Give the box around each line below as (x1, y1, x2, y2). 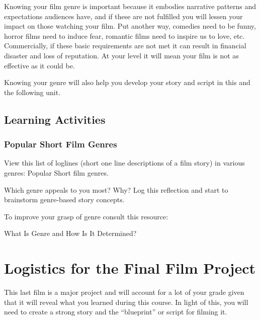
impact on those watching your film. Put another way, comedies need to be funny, (4, 21, 256, 31)
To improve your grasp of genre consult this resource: (4, 211, 168, 221)
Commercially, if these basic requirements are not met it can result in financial (4, 40, 246, 51)
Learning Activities (4, 111, 106, 127)
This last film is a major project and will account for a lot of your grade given (4, 287, 244, 297)
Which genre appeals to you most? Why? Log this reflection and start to (4, 184, 228, 195)
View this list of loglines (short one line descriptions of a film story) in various (4, 157, 245, 168)
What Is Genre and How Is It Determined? (4, 228, 137, 238)
